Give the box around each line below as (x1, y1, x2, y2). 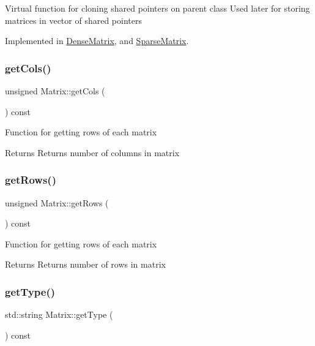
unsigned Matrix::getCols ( (5, 85, 105, 97)
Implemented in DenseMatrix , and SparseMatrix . (5, 34, 189, 47)
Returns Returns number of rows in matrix (5, 258, 166, 271)
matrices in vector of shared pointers (5, 13, 142, 26)
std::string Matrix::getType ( (5, 308, 113, 321)
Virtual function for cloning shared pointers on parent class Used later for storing (5, 2, 310, 14)
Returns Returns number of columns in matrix (5, 146, 180, 159)
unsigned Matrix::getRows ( (5, 196, 109, 209)
